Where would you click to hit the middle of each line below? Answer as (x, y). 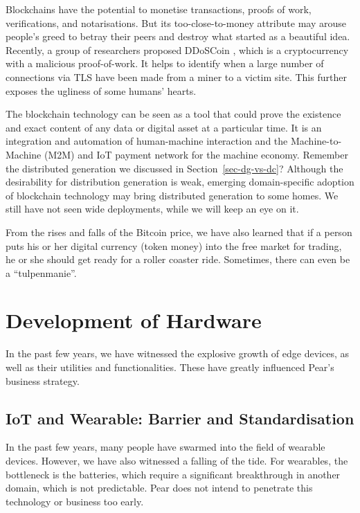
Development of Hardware (134, 320)
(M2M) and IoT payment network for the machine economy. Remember (196, 154)
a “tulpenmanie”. (41, 272)
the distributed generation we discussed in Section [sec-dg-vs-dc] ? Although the (174, 168)
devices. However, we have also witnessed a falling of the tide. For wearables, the (177, 460)
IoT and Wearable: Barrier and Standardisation (180, 418)
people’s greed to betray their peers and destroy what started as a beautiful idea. (178, 36)
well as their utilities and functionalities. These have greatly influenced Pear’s (170, 367)
